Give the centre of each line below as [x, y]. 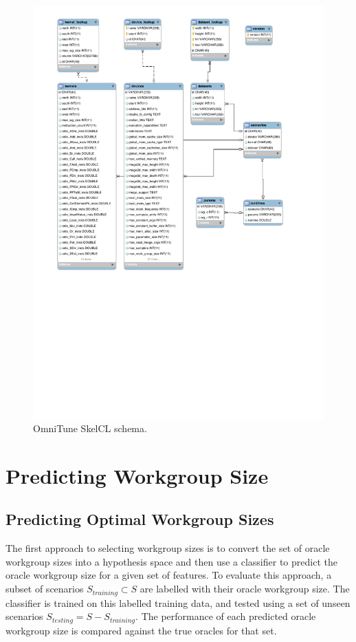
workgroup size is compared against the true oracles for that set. [141, 630]
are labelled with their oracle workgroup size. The [245, 589]
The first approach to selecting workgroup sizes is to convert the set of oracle [168, 548]
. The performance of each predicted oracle [226, 616]
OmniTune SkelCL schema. [90, 428]
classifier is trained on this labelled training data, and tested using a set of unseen [178, 602]
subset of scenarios [45, 589]
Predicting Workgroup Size [137, 475]
